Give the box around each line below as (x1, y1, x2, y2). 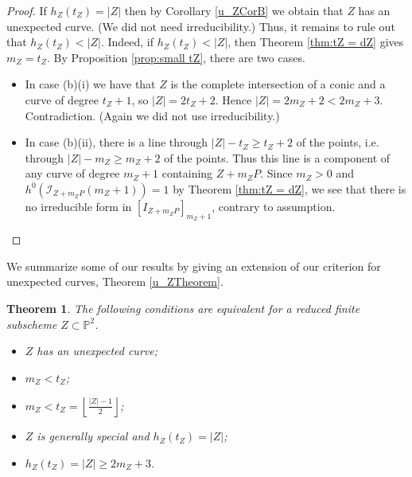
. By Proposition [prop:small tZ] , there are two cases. (46, 49, 305, 65)
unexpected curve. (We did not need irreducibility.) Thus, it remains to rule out (6, 18, 395, 34)
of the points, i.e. (296, 134, 379, 151)
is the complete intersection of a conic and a (170, 76, 386, 92)
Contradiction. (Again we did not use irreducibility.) (25, 107, 280, 123)
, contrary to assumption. (212, 197, 336, 214)
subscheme (6, 315, 57, 332)
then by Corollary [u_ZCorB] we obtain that (124, 2, 344, 18)
